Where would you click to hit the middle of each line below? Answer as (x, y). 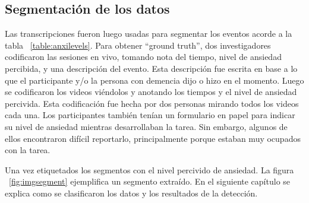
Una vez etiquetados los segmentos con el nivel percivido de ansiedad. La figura (149, 169)
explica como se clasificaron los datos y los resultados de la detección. (131, 193)
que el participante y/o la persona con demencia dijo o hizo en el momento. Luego (154, 80)
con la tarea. (28, 150)
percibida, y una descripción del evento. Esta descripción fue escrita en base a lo (151, 68)
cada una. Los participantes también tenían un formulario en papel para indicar (150, 115)
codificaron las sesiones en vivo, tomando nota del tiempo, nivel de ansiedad (143, 57)
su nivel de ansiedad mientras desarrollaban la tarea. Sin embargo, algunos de (146, 126)
